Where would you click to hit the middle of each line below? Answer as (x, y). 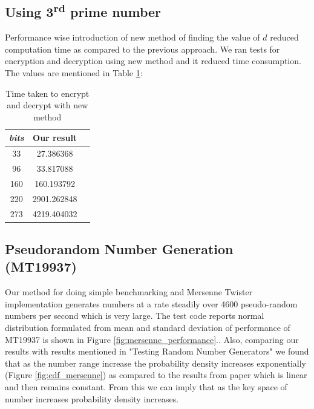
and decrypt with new (47, 105)
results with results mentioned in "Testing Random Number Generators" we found (157, 351)
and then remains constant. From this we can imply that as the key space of (146, 387)
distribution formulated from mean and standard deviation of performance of (148, 328)
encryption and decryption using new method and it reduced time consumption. (153, 61)
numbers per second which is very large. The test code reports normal (135, 316)
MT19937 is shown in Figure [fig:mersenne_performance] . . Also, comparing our (152, 339)
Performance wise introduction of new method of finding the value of (132, 37)
